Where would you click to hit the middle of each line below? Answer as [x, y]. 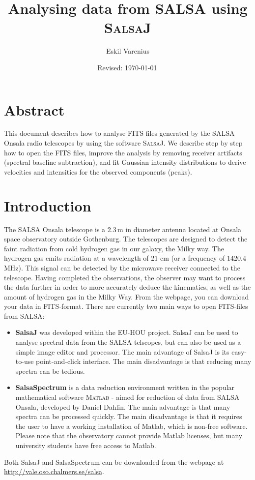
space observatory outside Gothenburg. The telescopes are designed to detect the [126, 239]
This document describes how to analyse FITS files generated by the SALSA [119, 133]
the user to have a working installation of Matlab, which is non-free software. [131, 426]
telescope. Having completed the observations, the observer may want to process [125, 277]
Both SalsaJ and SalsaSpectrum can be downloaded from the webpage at [114, 462]
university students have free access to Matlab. [86, 445]
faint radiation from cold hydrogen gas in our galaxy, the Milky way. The [114, 248]
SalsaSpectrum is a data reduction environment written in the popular [125, 387]
